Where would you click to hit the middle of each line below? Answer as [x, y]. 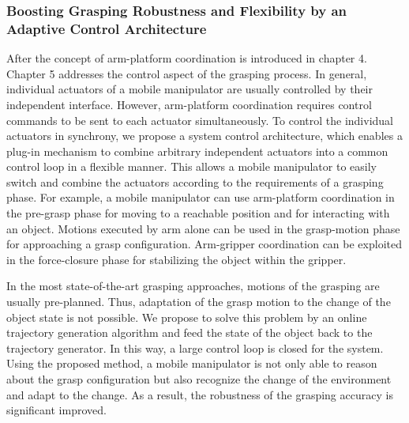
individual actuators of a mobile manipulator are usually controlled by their [189, 89]
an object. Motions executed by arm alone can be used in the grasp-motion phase [203, 228]
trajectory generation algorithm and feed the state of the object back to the [189, 332]
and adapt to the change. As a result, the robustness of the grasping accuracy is [200, 394]
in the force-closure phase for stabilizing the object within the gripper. [176, 259]
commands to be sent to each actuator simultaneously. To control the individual [200, 120]
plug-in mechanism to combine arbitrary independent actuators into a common [197, 151]
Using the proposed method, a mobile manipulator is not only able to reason [192, 363]
